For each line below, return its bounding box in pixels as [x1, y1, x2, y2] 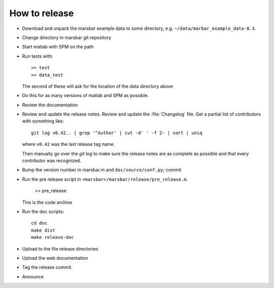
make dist [31, 227, 55, 233]
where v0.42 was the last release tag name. [22, 141, 115, 147]
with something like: [22, 118, 64, 124]
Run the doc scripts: [22, 208, 64, 215]
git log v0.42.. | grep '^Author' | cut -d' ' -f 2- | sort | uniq [31, 130, 202, 136]
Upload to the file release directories [22, 245, 98, 252]
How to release [9, 8, 74, 19]
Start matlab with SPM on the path [22, 44, 94, 50]
